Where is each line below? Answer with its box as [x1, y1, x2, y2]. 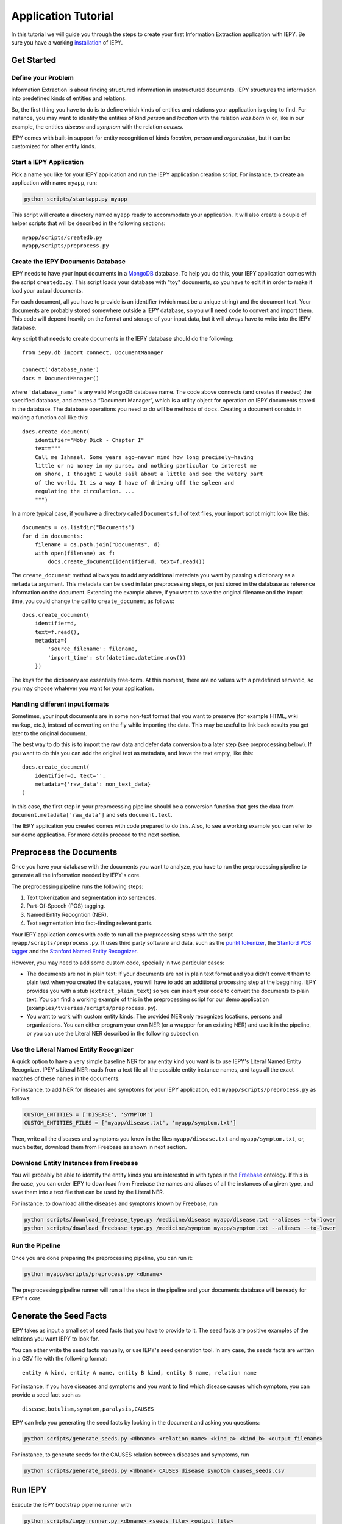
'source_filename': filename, [48, 646, 138, 652]
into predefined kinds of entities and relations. [11, 94, 127, 102]
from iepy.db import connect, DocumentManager [22, 349, 164, 356]
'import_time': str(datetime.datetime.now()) [48, 654, 186, 661]
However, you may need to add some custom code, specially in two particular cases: [11, 959, 225, 966]
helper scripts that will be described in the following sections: [11, 219, 166, 227]
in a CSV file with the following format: [11, 1355, 108, 1362]
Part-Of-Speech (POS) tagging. [26, 902, 105, 910]
